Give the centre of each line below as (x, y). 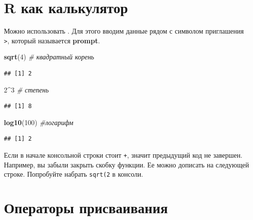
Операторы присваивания (86, 208)
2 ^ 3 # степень (27, 89)
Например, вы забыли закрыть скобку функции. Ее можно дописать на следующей (126, 164)
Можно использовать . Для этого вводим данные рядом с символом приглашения (124, 31)
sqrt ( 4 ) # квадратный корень (49, 57)
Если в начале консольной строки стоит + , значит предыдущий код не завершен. (123, 155)
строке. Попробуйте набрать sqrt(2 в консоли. (74, 174)
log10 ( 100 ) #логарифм (39, 122)
